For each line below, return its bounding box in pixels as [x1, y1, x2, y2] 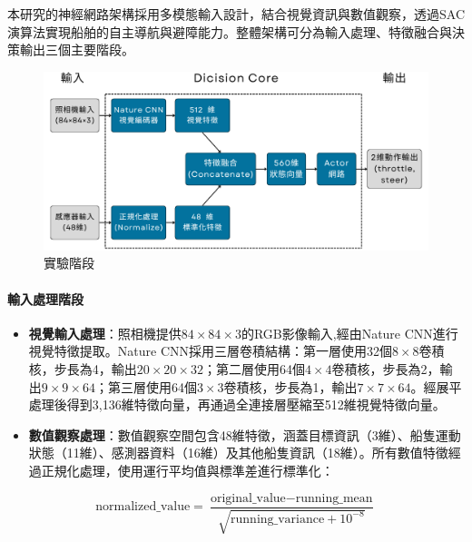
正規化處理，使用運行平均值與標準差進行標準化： [41, 461, 334, 480]
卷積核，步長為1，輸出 [223, 377, 358, 396]
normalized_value [95, 500, 191, 514]
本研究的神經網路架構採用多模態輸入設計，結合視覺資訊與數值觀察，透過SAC [7, 5, 465, 23]
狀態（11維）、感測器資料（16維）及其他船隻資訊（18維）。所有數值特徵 [28, 443, 448, 462]
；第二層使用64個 [202, 360, 305, 379]
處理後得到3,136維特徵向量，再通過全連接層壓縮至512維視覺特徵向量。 [28, 395, 446, 414]
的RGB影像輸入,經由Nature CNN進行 [241, 323, 458, 342]
